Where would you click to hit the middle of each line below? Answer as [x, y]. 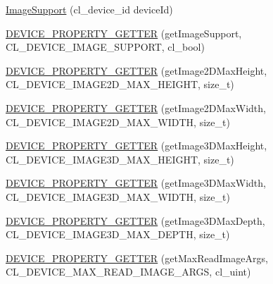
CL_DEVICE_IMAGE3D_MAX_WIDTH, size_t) [118, 196]
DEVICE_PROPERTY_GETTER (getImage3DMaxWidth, [136, 183]
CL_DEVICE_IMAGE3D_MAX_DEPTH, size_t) [118, 234]
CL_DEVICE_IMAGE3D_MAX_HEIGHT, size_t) [120, 159]
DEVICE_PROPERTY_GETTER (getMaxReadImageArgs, [137, 258]
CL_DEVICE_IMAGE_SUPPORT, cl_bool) [105, 47]
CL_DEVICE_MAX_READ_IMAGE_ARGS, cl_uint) [128, 272]
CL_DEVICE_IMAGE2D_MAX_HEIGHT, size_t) [120, 84]
